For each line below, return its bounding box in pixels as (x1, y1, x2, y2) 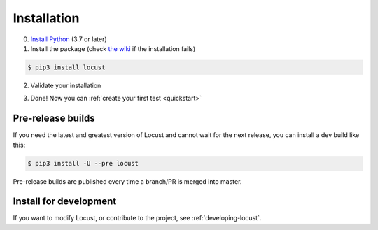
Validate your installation (30, 81, 101, 89)
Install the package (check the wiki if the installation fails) (30, 44, 196, 52)
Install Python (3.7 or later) (30, 35, 108, 43)
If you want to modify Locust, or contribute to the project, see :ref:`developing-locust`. (13, 214, 262, 222)
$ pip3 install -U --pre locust (27, 159, 139, 167)
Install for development (13, 196, 117, 208)
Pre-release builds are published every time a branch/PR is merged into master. (13, 177, 242, 185)
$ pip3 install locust (27, 63, 106, 71)
